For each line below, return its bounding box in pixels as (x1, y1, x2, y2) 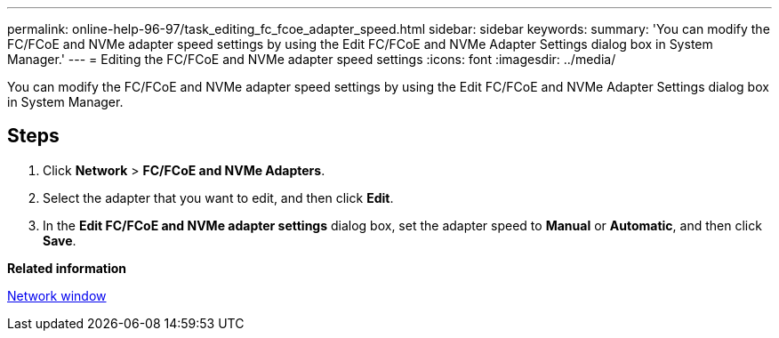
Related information (7, 260, 127, 276)
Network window (7, 287, 107, 303)
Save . (43, 232, 76, 248)
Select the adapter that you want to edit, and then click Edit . (43, 189, 394, 205)
